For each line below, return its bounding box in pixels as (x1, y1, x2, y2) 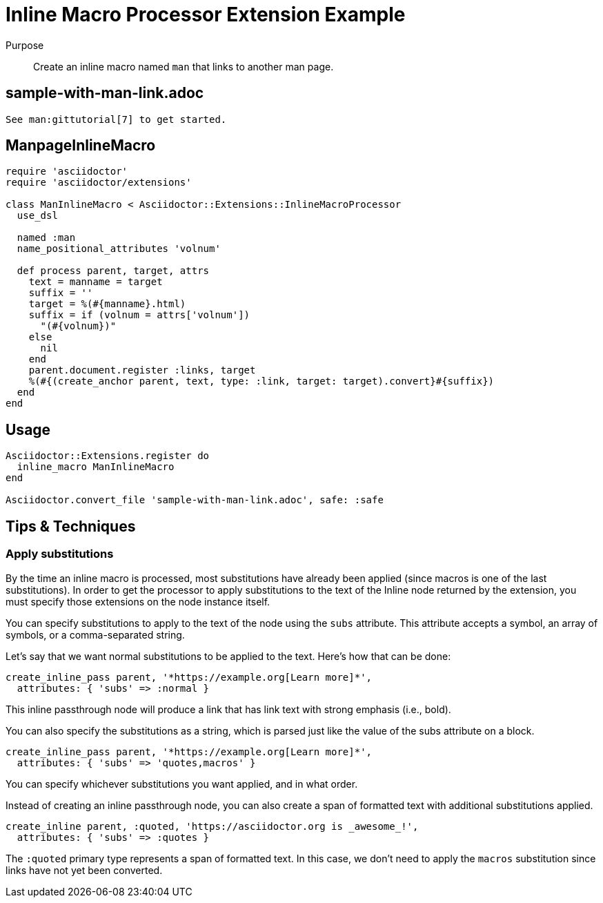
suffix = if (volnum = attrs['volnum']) (28, 309, 250, 321)
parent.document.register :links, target (28, 365, 256, 376)
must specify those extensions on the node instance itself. (6, 595, 270, 608)
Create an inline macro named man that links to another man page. (33, 60, 334, 72)
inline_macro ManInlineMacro (17, 461, 175, 473)
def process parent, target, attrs (17, 265, 210, 277)
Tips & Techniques (6, 517, 136, 535)
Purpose (6, 39, 44, 51)
